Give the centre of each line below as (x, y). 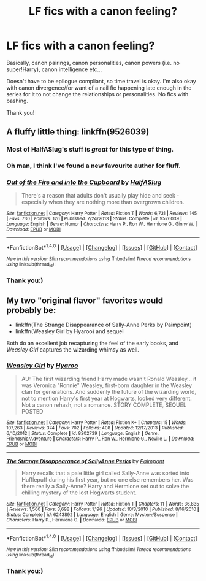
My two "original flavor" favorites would (85, 300)
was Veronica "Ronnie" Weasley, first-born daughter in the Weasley (107, 385)
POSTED (32, 412)
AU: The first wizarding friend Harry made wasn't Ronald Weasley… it (109, 379)
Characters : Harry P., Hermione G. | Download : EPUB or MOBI (72, 520)
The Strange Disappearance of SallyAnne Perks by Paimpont (85, 461)
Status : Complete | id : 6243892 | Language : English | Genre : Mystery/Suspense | (92, 515)
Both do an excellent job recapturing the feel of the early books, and (93, 343)
